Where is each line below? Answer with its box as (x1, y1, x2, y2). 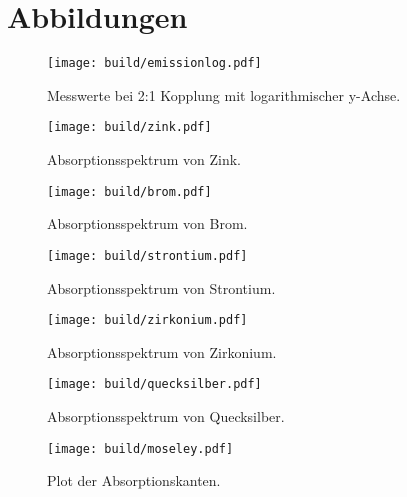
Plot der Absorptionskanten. (47, 470, 221, 491)
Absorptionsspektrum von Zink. (47, 149, 242, 170)
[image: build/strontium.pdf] (47, 248, 248, 263)
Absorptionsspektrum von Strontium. (47, 277, 276, 298)
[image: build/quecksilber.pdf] (47, 377, 262, 392)
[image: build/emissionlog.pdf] (47, 56, 262, 71)
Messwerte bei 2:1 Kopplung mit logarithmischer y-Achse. (47, 84, 401, 105)
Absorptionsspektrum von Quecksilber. (47, 406, 285, 427)
